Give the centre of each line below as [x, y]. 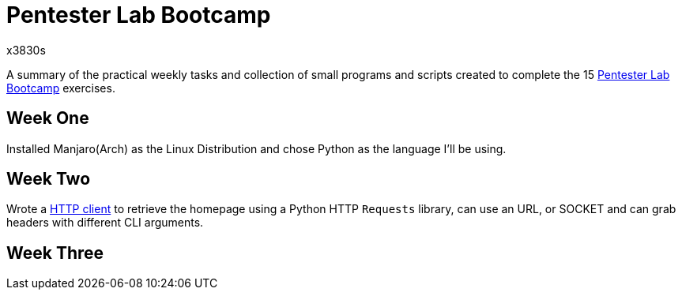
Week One [48, 118]
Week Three [55, 253]
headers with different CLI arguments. [105, 223]
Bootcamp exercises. [61, 88]
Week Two [49, 179]
